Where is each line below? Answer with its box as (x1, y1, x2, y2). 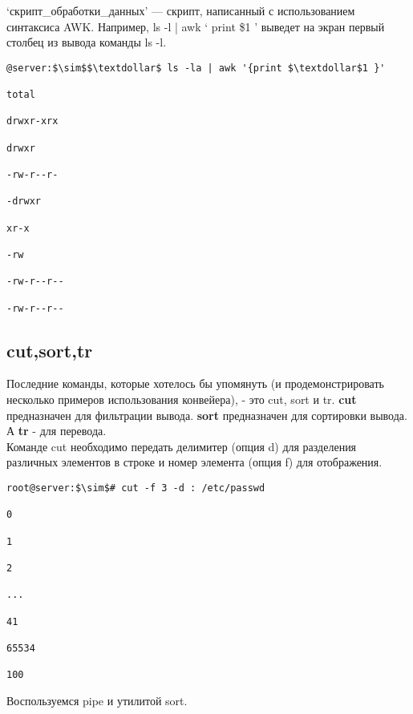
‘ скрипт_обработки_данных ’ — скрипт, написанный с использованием (6, 2, 355, 18)
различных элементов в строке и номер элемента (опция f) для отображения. (6, 454, 383, 470)
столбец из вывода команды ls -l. (6, 34, 167, 50)
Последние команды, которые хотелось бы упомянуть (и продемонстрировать (6, 375, 384, 392)
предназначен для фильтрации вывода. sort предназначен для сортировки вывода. (6, 406, 407, 423)
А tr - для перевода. (6, 422, 107, 439)
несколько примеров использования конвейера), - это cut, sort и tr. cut (6, 391, 357, 408)
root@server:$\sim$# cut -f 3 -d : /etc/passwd (6, 482, 265, 494)
